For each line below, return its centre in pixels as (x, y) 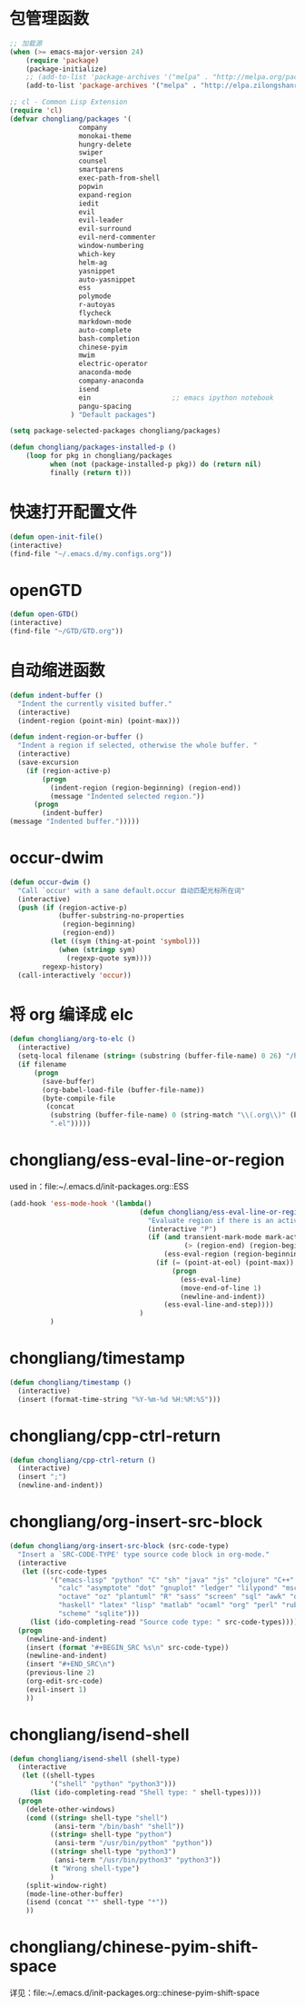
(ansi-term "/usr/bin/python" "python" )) (133, 1843)
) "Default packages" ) (113, 414)
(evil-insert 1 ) (57, 1689)
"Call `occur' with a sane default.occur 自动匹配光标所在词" (131, 890)
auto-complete (105, 330)
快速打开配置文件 (74, 512)
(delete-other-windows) (71, 1809)
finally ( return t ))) (90, 472)
